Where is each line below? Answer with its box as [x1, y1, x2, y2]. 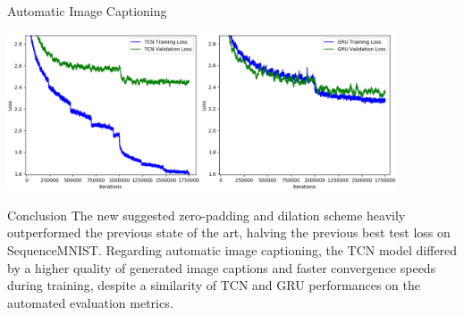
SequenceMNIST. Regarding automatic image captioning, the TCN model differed [7, 240, 458, 259]
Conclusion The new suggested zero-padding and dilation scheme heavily [7, 205, 406, 224]
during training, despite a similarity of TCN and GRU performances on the [7, 276, 420, 294]
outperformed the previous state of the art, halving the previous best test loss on [7, 223, 451, 242]
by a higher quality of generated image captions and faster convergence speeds [7, 258, 436, 277]
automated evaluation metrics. [7, 293, 173, 311]
